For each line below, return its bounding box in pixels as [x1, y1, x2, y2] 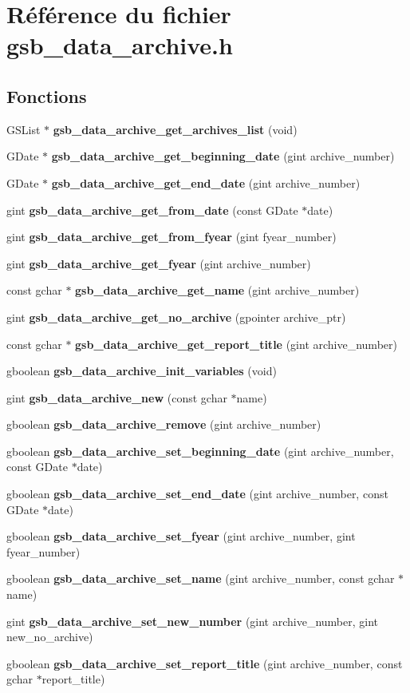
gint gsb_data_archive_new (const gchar [6, 389, 227, 406]
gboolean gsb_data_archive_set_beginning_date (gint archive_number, [6, 442, 394, 459]
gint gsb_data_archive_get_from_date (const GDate [6, 201, 298, 218]
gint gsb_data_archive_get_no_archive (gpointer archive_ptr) [6, 308, 346, 325]
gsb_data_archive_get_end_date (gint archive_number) [51, 174, 361, 191]
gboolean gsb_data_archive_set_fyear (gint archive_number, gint [6, 528, 356, 544]
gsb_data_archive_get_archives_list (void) [53, 121, 298, 137]
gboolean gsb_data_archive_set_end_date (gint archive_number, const [6, 485, 388, 502]
